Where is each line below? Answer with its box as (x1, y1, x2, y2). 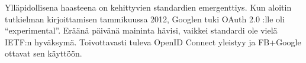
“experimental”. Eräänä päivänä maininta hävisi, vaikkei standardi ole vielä (5, 24, 278, 37)
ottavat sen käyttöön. (5, 47, 82, 59)
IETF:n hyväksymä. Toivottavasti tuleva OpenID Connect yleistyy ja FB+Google (5, 35, 301, 48)
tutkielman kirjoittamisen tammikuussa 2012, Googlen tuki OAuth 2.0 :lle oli (5, 12, 285, 25)
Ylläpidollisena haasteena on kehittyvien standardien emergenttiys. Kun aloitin (5, 1, 292, 13)
